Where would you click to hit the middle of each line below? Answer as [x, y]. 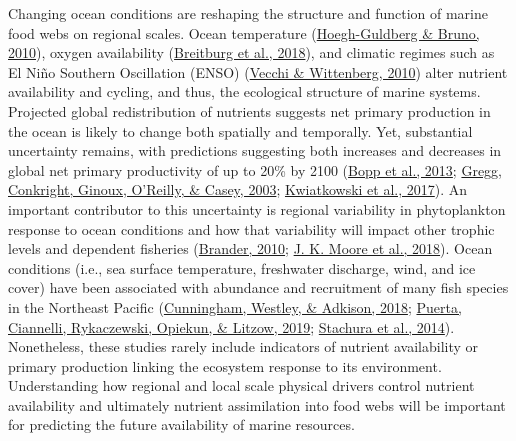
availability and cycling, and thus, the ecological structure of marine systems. [244, 91]
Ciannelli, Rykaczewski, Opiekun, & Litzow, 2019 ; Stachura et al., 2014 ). [231, 326]
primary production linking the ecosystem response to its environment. [225, 365]
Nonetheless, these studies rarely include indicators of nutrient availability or [243, 346]
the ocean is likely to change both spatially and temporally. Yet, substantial [240, 130]
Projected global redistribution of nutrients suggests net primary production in [249, 110]
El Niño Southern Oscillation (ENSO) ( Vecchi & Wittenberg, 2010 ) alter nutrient [258, 71]
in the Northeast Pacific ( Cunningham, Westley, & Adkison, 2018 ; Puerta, [235, 306]
